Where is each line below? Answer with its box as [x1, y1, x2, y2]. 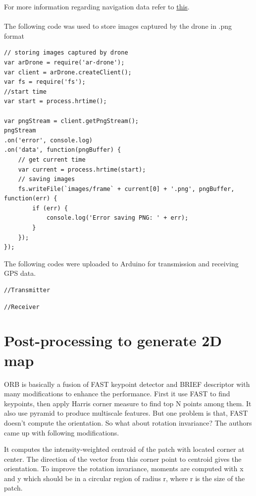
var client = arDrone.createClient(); [4, 68, 132, 76]
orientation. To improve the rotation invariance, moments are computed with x [4, 463, 244, 474]
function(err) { [4, 195, 57, 202]
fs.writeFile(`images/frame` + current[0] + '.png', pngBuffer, [18, 185, 235, 192]
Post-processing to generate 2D [4, 330, 222, 351]
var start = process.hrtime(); [4, 98, 107, 105]
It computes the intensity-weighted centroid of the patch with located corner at [4, 444, 245, 454]
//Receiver [4, 303, 40, 310]
